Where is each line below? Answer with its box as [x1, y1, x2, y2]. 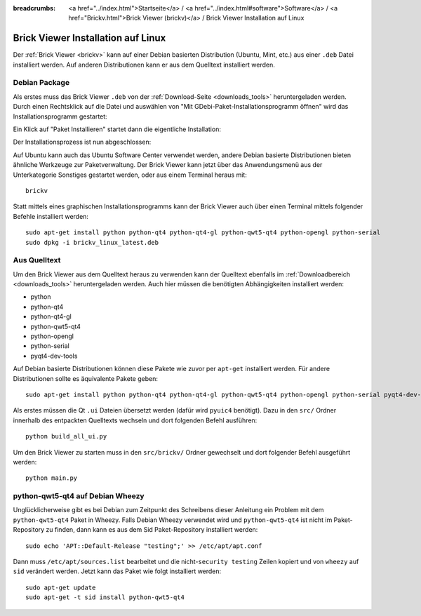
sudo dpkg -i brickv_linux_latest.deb [25, 239, 159, 246]
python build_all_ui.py [25, 432, 107, 441]
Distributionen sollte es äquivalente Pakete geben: [13, 374, 158, 382]
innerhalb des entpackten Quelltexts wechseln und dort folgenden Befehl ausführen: [13, 416, 258, 424]
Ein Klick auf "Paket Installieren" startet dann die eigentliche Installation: [13, 125, 221, 133]
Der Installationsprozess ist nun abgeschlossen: [13, 138, 152, 147]
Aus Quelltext [13, 255, 61, 265]
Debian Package [13, 78, 70, 88]
